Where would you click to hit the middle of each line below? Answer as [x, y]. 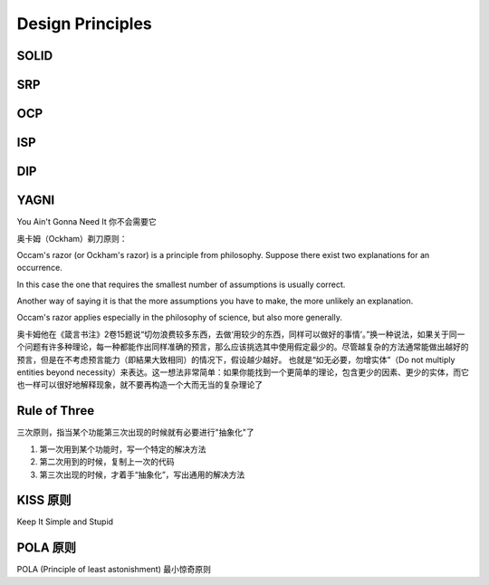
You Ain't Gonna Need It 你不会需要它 [87, 222]
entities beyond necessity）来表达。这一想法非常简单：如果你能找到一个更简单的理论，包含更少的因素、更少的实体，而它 [243, 372]
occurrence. [39, 268]
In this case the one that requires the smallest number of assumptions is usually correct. [181, 284]
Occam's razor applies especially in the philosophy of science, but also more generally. [180, 318]
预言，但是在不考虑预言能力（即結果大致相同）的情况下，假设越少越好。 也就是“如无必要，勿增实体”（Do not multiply [236, 360]
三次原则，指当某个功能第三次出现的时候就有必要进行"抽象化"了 [136, 432]
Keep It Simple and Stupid [65, 522]
